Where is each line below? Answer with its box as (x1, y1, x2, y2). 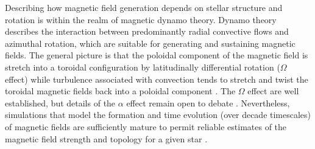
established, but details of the (5, 96, 116, 109)
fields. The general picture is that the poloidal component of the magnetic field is (5, 49, 308, 61)
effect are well (247, 85, 299, 97)
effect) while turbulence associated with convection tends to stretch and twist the (5, 72, 308, 85)
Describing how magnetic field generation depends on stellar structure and (5, 1, 283, 13)
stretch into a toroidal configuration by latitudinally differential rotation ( (5, 60, 280, 73)
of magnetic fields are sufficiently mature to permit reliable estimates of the (5, 120, 287, 133)
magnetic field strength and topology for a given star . (5, 132, 208, 145)
